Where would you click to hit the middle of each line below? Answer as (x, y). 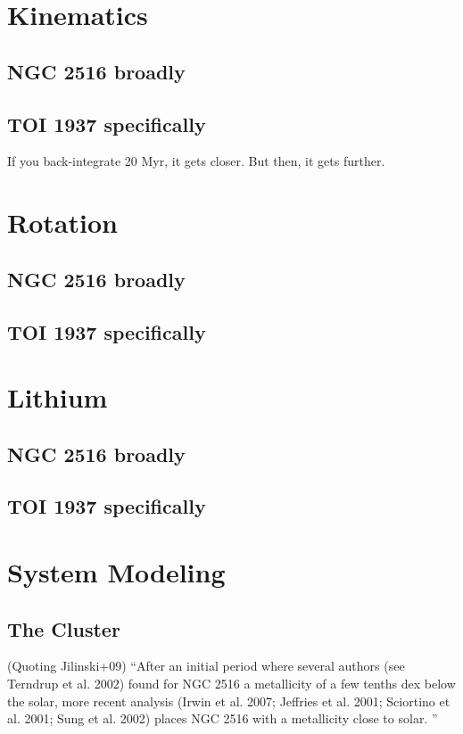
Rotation (62, 223)
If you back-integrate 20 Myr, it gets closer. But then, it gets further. (196, 161)
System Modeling (116, 572)
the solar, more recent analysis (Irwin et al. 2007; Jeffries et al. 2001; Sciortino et (229, 701)
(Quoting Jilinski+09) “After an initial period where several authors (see (206, 666)
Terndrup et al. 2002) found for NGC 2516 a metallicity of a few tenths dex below (231, 683)
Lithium (58, 397)
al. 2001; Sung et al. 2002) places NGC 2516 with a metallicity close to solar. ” (223, 718)
